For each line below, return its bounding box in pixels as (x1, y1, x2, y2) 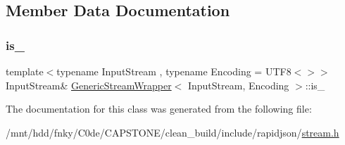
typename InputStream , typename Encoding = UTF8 (56, 64, 291, 78)
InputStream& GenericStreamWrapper (6, 77, 172, 92)
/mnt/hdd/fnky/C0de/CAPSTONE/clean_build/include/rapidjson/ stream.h (6, 125, 339, 139)
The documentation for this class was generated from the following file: (6, 101, 312, 116)
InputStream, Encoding (187, 77, 289, 92)
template (6, 64, 44, 78)
